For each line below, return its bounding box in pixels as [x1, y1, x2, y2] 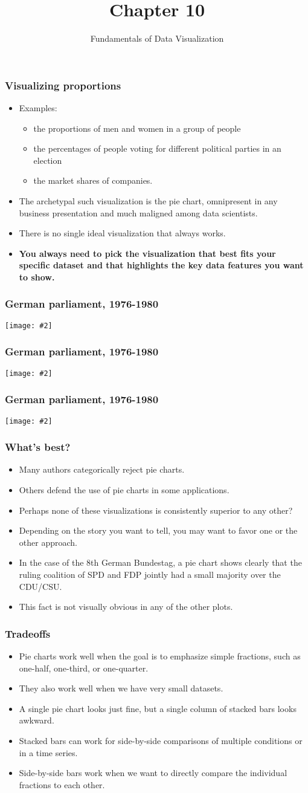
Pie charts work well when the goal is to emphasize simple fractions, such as [19, 649, 301, 662]
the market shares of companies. [33, 174, 153, 187]
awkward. [19, 714, 54, 727]
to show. [19, 270, 55, 283]
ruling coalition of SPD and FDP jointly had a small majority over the [19, 568, 281, 580]
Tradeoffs [5, 626, 51, 641]
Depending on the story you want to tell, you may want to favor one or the [19, 524, 298, 537]
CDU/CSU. [19, 580, 62, 592]
